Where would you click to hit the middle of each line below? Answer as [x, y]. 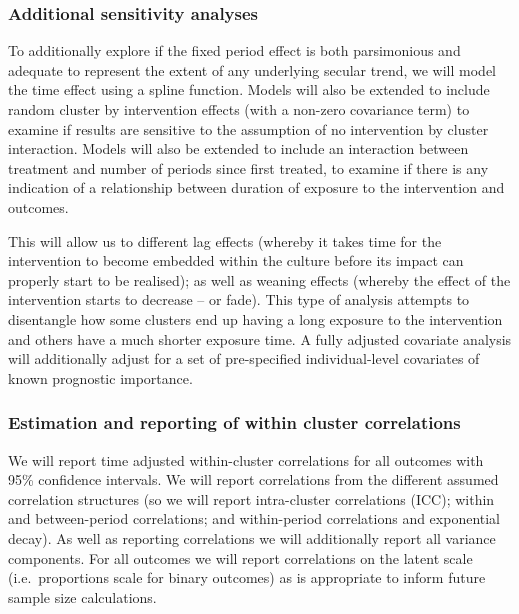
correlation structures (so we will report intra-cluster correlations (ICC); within [251, 498]
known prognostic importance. [100, 377]
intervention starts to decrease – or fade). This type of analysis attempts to [239, 299]
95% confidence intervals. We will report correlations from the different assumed [253, 479]
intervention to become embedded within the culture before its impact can [236, 260]
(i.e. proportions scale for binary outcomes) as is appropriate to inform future [247, 577]
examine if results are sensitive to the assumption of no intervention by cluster [248, 128]
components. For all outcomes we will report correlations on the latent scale [240, 557]
